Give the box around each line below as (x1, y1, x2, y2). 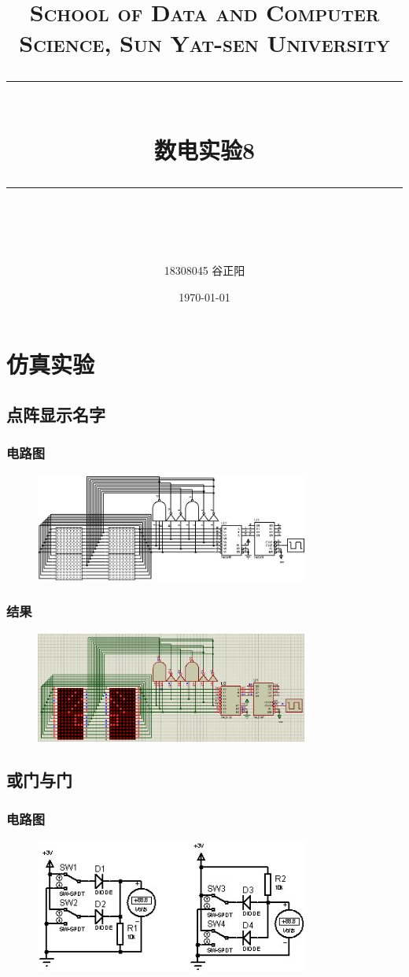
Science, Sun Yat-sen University (19, 27, 390, 59)
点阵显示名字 (6, 402, 105, 426)
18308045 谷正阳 (164, 262, 245, 279)
